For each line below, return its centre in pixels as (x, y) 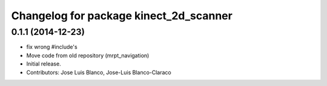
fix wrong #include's (52, 47)
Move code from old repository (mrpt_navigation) (88, 55)
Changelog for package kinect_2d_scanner (122, 16)
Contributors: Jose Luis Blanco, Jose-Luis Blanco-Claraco (99, 72)
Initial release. (44, 64)
